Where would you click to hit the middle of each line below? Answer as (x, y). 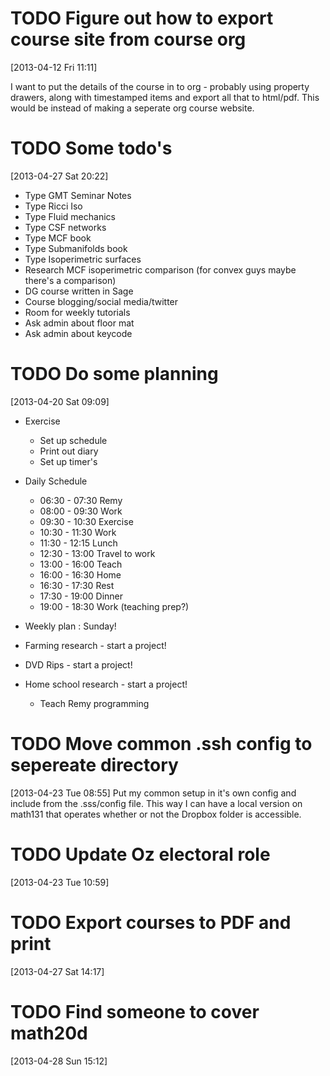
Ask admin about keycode (78, 333)
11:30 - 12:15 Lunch (78, 543)
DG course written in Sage (79, 291)
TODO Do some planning (114, 374)
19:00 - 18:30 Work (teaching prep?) (114, 606)
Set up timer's (68, 461)
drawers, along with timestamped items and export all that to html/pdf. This (165, 97)
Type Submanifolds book (76, 248)
